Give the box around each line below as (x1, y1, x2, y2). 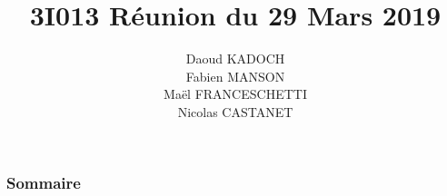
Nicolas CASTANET (177, 102, 293, 121)
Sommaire (6, 171, 81, 193)
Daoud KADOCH (185, 49, 285, 68)
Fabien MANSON (185, 66, 285, 85)
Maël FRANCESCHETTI (164, 84, 307, 103)
